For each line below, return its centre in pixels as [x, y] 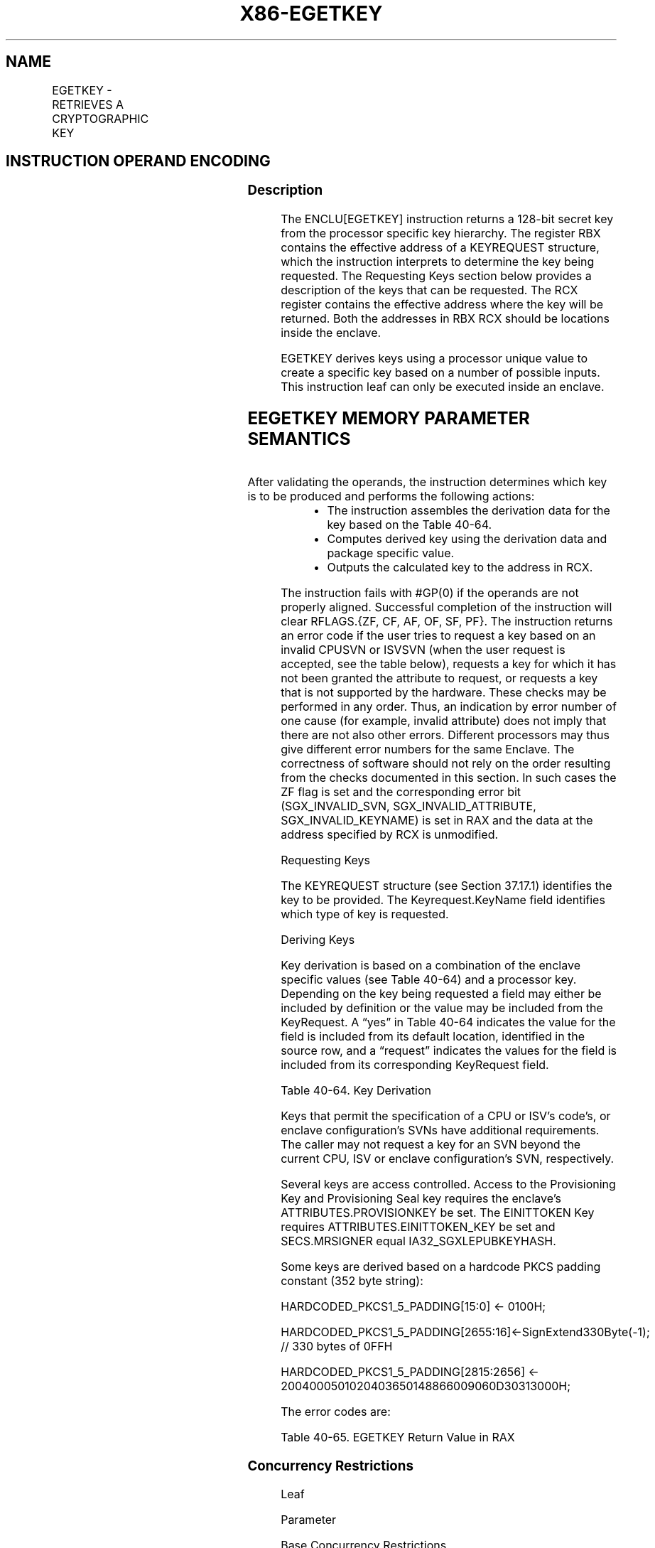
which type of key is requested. [365, 914]
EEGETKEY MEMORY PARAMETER [389, 419]
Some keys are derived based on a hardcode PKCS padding [441, 1266]
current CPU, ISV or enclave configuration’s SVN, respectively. [448, 1158]
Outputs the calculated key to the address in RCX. [460, 567]
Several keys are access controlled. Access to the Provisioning [448, 1184]
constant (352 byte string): [352, 1280]
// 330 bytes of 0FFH [337, 1346]
